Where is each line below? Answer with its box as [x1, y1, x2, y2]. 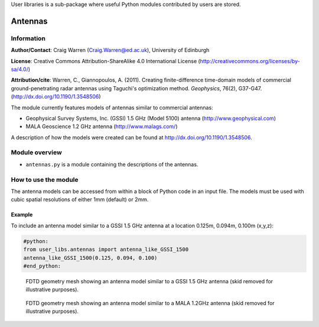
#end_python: [23, 263, 61, 269]
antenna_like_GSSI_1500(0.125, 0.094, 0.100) [23, 254, 158, 261]
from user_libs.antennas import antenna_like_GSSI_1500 [23, 246, 189, 253]
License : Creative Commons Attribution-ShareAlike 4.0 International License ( [11, 57, 200, 64]
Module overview [11, 148, 62, 156]
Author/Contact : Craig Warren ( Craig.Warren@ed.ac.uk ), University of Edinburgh [11, 47, 210, 54]
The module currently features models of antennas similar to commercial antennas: [11, 104, 213, 111]
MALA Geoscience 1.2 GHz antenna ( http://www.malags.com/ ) [25, 123, 178, 130]
